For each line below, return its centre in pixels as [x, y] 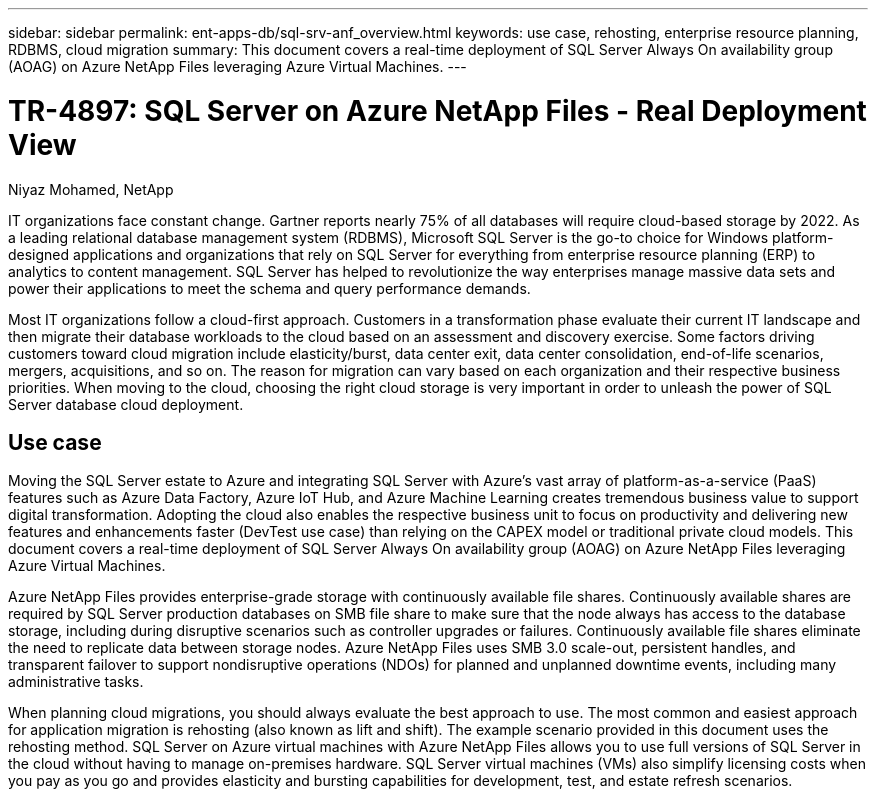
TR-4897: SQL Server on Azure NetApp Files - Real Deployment [437, 110]
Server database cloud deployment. [126, 404]
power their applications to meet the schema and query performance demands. [269, 288]
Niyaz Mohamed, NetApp [91, 189]
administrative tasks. [76, 682]
